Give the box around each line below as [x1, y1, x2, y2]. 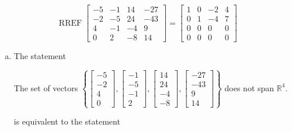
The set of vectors [13, 81, 78, 94]
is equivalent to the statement [13, 115, 120, 127]
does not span [224, 81, 274, 94]
